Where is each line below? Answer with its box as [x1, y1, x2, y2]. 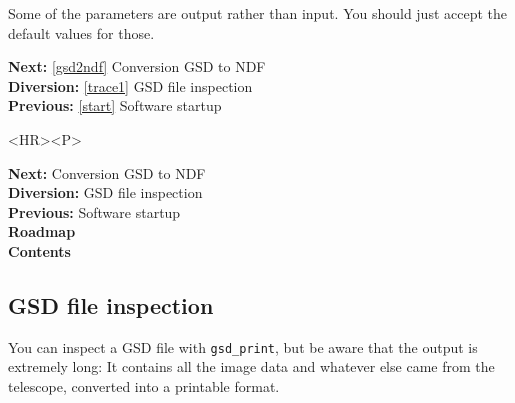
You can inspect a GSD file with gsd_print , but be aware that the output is [8, 336, 478, 357]
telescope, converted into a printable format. [8, 375, 280, 396]
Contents [8, 240, 71, 261]
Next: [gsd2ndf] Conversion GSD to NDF [8, 56, 266, 77]
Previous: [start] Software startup [8, 95, 222, 116]
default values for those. [8, 22, 155, 43]
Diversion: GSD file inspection [8, 182, 203, 203]
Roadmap [8, 221, 76, 242]
